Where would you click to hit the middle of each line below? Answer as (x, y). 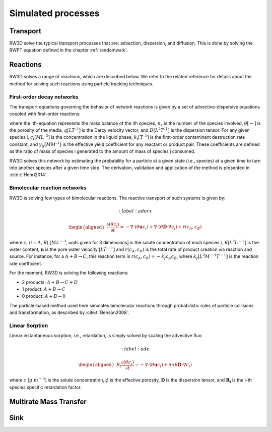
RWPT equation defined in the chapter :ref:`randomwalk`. (69, 50)
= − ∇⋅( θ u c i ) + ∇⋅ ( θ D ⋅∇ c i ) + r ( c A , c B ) (161, 228)
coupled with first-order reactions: (45, 114)
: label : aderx (135, 211)
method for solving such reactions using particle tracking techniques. (81, 84)
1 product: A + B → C (44, 289)
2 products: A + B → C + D (50, 282)
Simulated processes (55, 13)
